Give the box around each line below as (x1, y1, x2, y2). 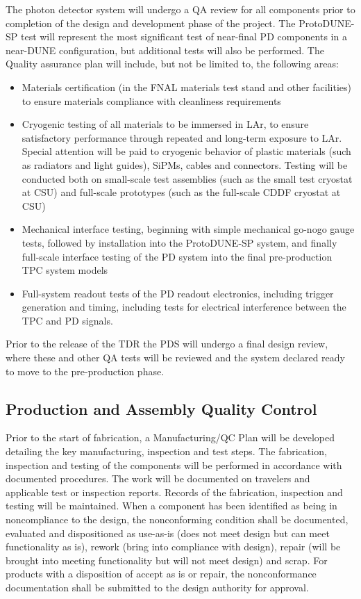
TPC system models (22, 263, 108, 277)
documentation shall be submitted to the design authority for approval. (6, 580, 309, 594)
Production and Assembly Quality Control (6, 397, 317, 419)
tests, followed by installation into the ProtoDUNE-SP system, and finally (22, 235, 337, 249)
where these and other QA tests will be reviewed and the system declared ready (6, 350, 345, 365)
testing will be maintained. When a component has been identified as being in (6, 498, 337, 513)
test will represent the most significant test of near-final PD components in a (20, 29, 347, 44)
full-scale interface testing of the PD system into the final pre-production (22, 249, 333, 263)
